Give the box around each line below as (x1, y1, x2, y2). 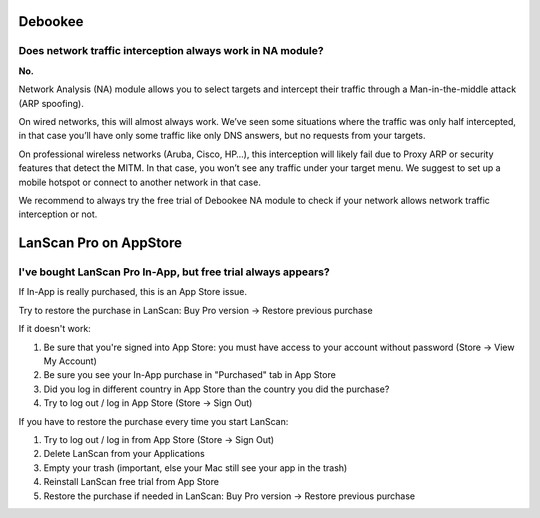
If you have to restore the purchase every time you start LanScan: (18, 415, 289, 427)
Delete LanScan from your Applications (43, 448, 205, 460)
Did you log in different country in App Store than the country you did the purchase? (43, 383, 390, 395)
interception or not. (18, 208, 98, 220)
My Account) (43, 355, 97, 367)
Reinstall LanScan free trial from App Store (43, 476, 220, 488)
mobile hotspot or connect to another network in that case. (18, 176, 262, 188)
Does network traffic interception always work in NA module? (18, 44, 324, 58)
